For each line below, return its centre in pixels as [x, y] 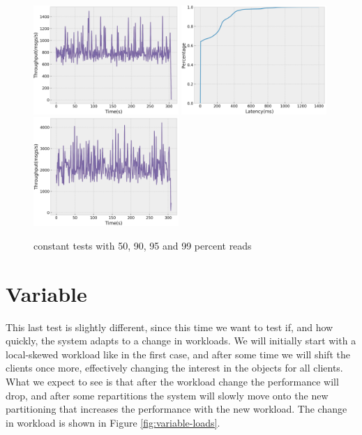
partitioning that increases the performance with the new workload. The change [176, 409]
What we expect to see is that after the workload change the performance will [172, 381]
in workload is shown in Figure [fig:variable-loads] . [113, 422]
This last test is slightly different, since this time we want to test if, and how [169, 327]
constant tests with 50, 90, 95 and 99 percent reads [143, 245]
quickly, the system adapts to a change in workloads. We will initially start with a [181, 341]
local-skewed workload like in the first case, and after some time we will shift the [178, 354]
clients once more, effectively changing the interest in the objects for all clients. [174, 368]
